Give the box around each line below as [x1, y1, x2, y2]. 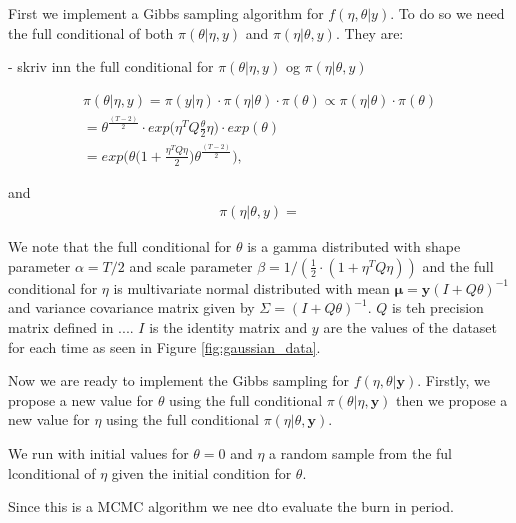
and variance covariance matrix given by [8, 297, 255, 318]
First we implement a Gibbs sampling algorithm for [8, 3, 324, 23]
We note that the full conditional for [8, 236, 232, 257]
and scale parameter [129, 255, 253, 276]
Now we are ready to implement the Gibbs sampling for [8, 370, 350, 391]
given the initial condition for [111, 462, 292, 483]
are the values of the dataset [323, 316, 498, 337]
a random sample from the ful [269, 442, 453, 463]
